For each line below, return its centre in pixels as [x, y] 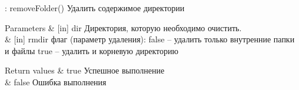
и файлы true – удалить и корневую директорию [92, 50]
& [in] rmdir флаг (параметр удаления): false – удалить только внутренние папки [150, 39]
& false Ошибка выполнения [56, 81]
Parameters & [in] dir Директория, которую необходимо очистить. [123, 27]
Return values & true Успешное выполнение [85, 70]
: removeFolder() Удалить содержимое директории [95, 8]
